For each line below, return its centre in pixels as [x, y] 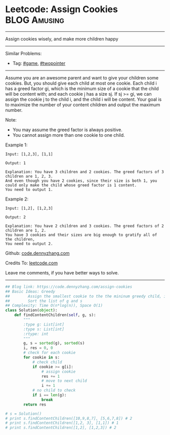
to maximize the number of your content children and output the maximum [83, 104]
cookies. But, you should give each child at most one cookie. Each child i [81, 83]
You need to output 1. [29, 189]
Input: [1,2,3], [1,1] [29, 154]
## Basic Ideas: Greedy [30, 291]
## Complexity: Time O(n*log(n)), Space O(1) [54, 306]
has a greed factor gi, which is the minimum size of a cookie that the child [82, 88]
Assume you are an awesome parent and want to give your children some [82, 77]
